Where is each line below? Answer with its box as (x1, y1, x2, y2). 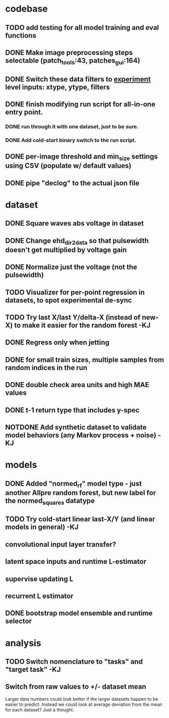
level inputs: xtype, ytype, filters (5, 83, 110, 91)
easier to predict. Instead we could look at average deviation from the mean (5, 701, 162, 707)
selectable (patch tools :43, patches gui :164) (5, 56, 140, 66)
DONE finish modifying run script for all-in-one (5, 100, 155, 108)
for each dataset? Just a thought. (5, 706, 74, 712)
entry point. (5, 107, 43, 117)
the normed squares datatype (5, 496, 95, 506)
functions (5, 31, 36, 40)
